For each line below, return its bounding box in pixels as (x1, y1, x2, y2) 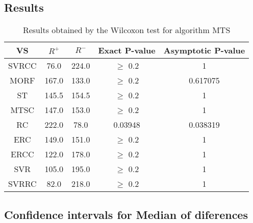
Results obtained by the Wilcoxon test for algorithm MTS (22, 24, 231, 36)
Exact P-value (98, 44, 156, 57)
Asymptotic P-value (163, 44, 245, 57)
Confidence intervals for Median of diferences (4, 206, 248, 222)
